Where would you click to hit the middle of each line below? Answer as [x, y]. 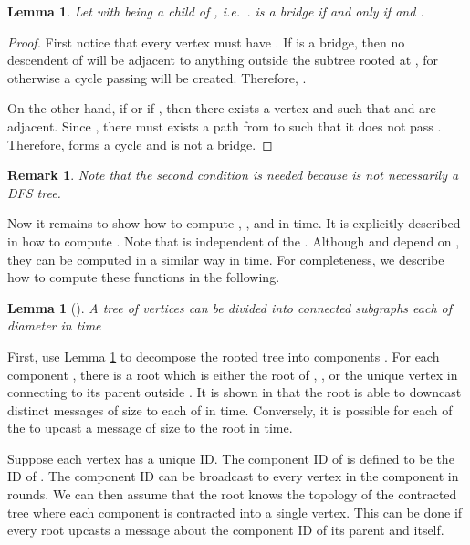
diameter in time [54, 325]
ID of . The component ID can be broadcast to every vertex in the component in [233, 476]
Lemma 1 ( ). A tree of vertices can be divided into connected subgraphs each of [230, 307]
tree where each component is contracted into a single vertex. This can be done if [235, 512]
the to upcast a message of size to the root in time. [150, 428]
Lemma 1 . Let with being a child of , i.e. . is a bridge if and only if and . [216, 11]
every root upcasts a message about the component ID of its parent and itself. [226, 530]
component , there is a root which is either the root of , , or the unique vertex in [233, 374]
